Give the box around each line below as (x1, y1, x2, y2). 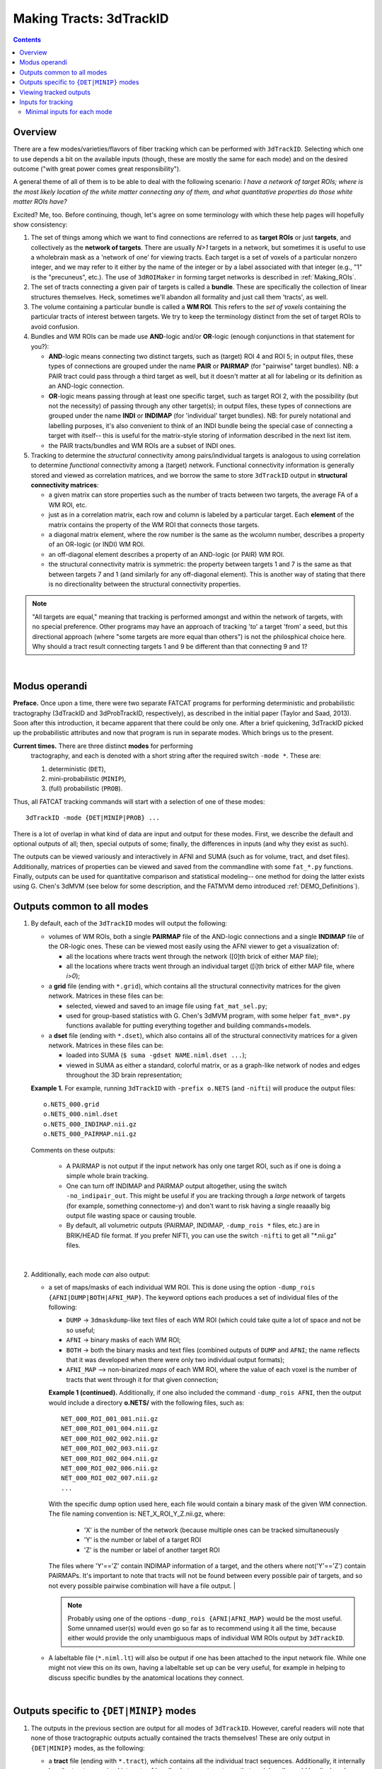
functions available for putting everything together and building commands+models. (66, 1021, 311, 1030)
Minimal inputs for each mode (25, 108, 112, 116)
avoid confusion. (30, 322, 80, 330)
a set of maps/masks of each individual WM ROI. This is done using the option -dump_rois (48, 1283, 316, 1291)
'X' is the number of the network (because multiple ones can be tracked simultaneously (83, 1526, 340, 1534)
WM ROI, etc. (48, 500, 88, 509)
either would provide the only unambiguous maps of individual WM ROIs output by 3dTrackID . (67, 1634, 345, 1642)
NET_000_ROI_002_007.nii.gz (61, 1474, 158, 1482)
